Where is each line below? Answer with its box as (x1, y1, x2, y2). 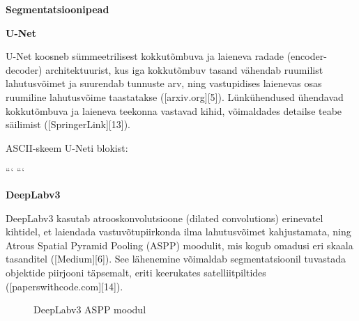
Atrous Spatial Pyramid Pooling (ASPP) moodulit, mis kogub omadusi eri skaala (6, 237, 353, 252)
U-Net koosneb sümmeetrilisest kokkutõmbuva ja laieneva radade (6, 49, 284, 63)
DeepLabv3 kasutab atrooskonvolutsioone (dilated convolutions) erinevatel (6, 210, 323, 225)
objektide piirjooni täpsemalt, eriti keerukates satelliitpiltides (6, 265, 266, 279)
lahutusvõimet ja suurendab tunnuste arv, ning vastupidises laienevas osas (6, 76, 322, 91)
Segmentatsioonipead (6, 2, 109, 16)
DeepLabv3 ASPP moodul (33, 302, 146, 317)
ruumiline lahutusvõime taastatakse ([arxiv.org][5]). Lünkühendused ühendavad (6, 89, 344, 104)
